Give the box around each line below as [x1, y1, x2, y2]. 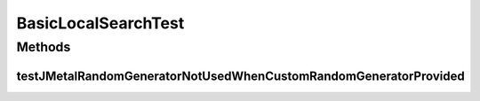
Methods [16, 39, 71, 55]
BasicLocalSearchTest [16, 13, 185, 33]
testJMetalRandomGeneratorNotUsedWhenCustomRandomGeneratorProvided [16, 68, 466, 83]
